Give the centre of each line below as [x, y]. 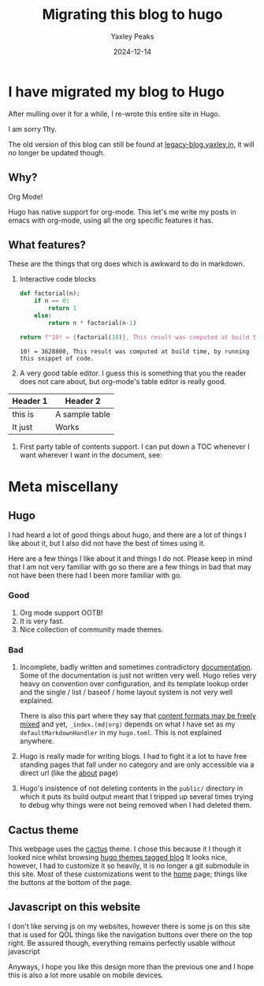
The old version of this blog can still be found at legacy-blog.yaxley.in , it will [131, 144]
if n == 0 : [52, 301]
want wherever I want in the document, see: [91, 454]
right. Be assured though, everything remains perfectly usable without [122, 943]
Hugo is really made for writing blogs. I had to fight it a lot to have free [133, 756]
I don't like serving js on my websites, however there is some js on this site [129, 926]
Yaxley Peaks [132, 36]
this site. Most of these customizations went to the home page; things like [128, 874]
